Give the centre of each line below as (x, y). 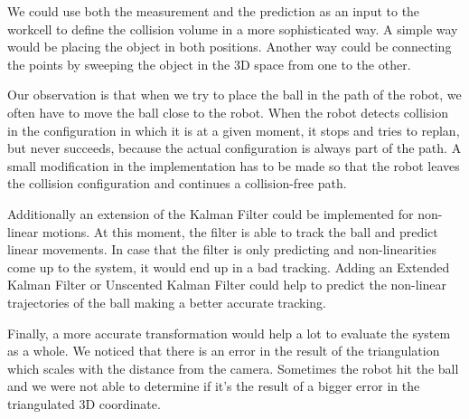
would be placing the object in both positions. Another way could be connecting (230, 47)
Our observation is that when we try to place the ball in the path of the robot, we (234, 95)
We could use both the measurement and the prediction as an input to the (214, 11)
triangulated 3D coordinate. (84, 403)
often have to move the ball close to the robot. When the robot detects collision (228, 112)
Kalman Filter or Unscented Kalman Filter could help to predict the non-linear (227, 285)
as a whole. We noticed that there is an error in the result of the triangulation (224, 351)
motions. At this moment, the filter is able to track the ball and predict (240, 231)
